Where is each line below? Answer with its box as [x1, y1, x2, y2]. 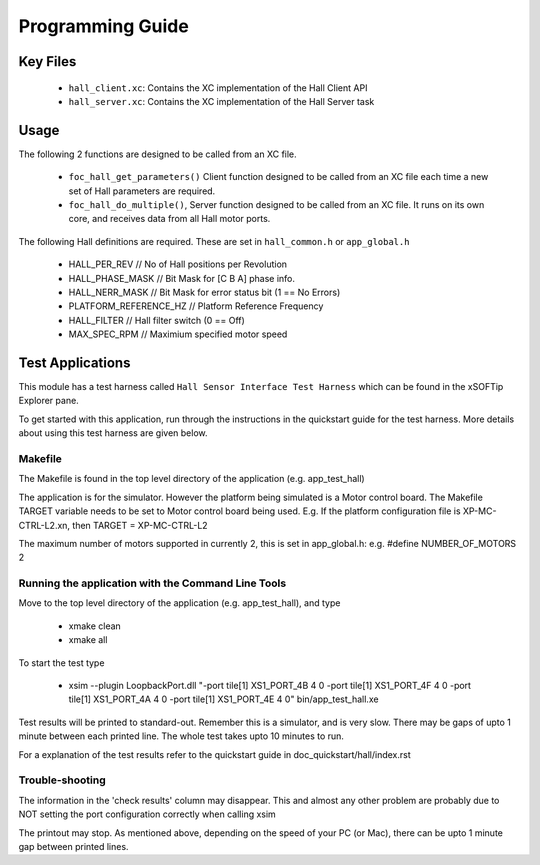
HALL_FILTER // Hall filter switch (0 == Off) [68, 314, 245, 326]
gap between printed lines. [18, 840, 129, 852]
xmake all [68, 634, 108, 646]
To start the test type [18, 656, 105, 669]
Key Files [18, 53, 77, 70]
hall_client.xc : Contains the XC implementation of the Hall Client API [68, 81, 368, 94]
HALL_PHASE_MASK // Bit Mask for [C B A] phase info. [68, 272, 295, 284]
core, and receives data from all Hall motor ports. [68, 213, 271, 225]
